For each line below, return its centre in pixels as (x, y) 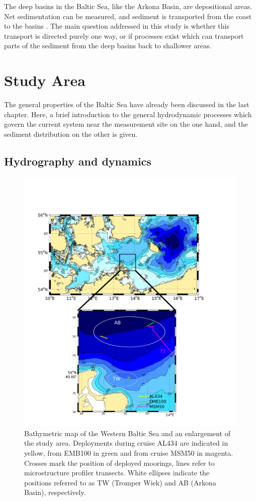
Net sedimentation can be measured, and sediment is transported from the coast (128, 16)
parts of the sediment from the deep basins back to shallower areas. (108, 46)
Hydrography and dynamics (78, 161)
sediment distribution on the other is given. (71, 134)
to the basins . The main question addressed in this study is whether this (117, 26)
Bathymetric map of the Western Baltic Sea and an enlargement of (127, 433)
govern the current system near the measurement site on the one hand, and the (126, 124)
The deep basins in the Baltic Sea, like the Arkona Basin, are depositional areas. (128, 6)
